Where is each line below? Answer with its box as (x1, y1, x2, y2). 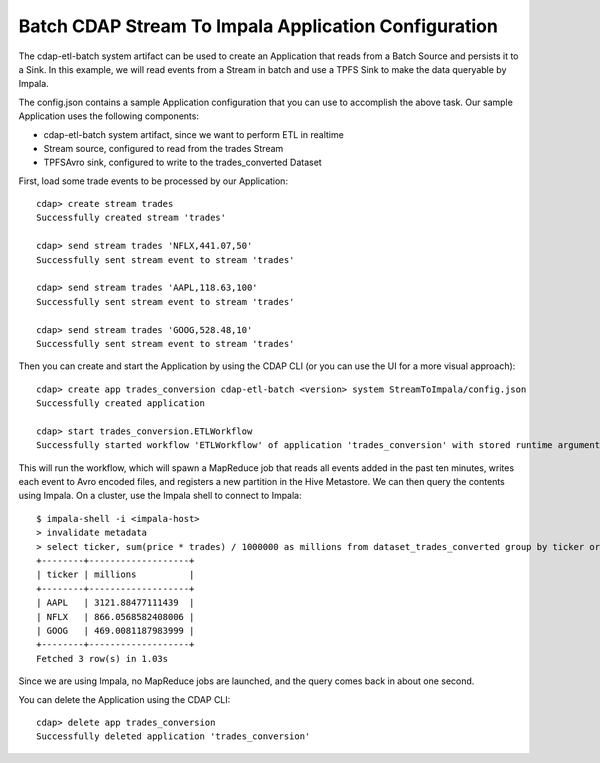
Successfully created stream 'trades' (36, 212, 227, 224)
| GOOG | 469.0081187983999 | (36, 625, 195, 636)
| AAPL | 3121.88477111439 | (36, 597, 195, 609)
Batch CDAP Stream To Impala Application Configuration (18, 15, 499, 37)
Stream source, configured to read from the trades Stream (43, 142, 284, 154)
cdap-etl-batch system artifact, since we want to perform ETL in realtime (43, 128, 344, 140)
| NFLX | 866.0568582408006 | (36, 611, 195, 622)
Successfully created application (36, 398, 205, 409)
